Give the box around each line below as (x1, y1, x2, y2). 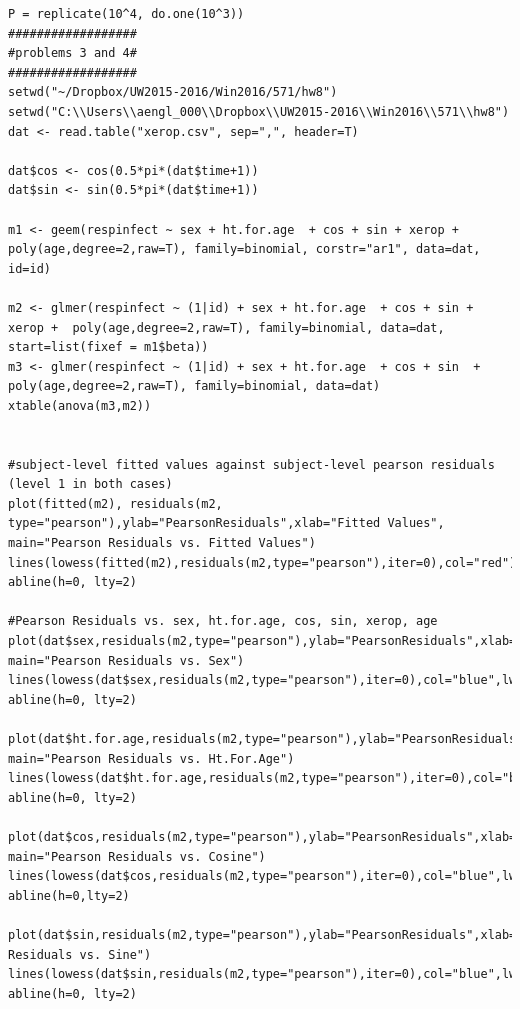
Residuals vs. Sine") (8, 947, 152, 962)
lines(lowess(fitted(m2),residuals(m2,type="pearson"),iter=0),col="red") (8, 555, 517, 570)
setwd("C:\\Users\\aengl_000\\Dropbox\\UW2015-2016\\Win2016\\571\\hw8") (8, 104, 510, 119)
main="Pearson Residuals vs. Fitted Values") (8, 536, 316, 551)
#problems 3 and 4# (8, 46, 137, 61)
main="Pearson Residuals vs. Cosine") (8, 849, 266, 864)
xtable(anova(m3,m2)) (8, 398, 152, 413)
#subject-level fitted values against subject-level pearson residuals (8, 457, 495, 472)
